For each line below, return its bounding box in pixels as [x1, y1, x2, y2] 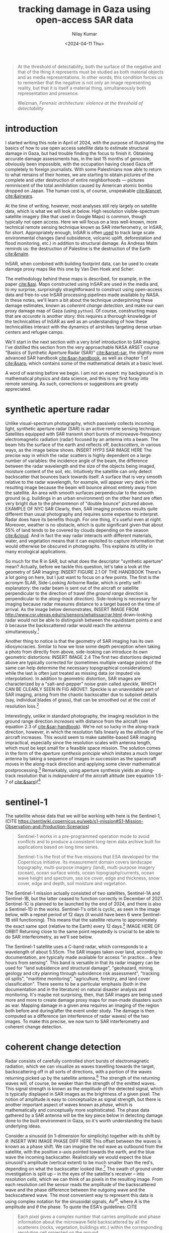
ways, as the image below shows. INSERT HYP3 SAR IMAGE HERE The [5, 447, 152, 453]
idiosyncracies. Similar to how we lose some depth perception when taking [5, 644, 160, 650]
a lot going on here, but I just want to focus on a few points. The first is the [5, 574, 159, 580]
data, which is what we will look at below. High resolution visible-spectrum [5, 208, 159, 214]
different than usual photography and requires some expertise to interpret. [5, 511, 159, 517]
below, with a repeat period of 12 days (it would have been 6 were [5, 912, 142, 918]
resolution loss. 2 [5, 702, 39, 710]
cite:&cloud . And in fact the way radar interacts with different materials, [5, 532, 153, 539]
